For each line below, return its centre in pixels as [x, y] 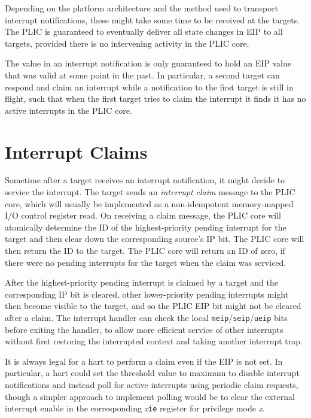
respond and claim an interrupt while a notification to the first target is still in [149, 87]
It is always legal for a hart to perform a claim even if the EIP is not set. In [144, 361]
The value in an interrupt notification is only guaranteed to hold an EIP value [148, 63]
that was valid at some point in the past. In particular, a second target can [142, 75]
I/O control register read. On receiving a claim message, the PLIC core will [143, 215]
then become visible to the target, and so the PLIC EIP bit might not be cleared [153, 306]
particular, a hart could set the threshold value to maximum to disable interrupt [152, 373]
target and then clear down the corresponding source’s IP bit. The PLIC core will [155, 239]
